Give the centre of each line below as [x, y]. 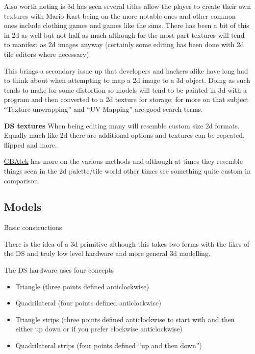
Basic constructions [33, 227]
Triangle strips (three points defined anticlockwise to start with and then [125, 319]
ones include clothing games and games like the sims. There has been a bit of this [127, 25]
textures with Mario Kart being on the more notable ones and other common [120, 15]
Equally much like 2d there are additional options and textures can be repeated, [124, 135]
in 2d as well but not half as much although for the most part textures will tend [124, 35]
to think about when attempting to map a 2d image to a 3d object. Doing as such [127, 80]
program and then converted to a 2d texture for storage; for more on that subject [127, 99]
